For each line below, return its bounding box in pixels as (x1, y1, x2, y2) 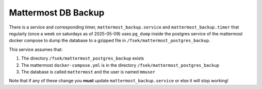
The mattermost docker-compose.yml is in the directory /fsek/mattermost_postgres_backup (21, 62, 219, 68)
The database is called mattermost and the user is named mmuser (21, 69, 155, 74)
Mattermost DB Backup (9, 7, 104, 18)
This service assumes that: (9, 46, 63, 52)
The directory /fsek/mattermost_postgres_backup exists (21, 56, 144, 61)
